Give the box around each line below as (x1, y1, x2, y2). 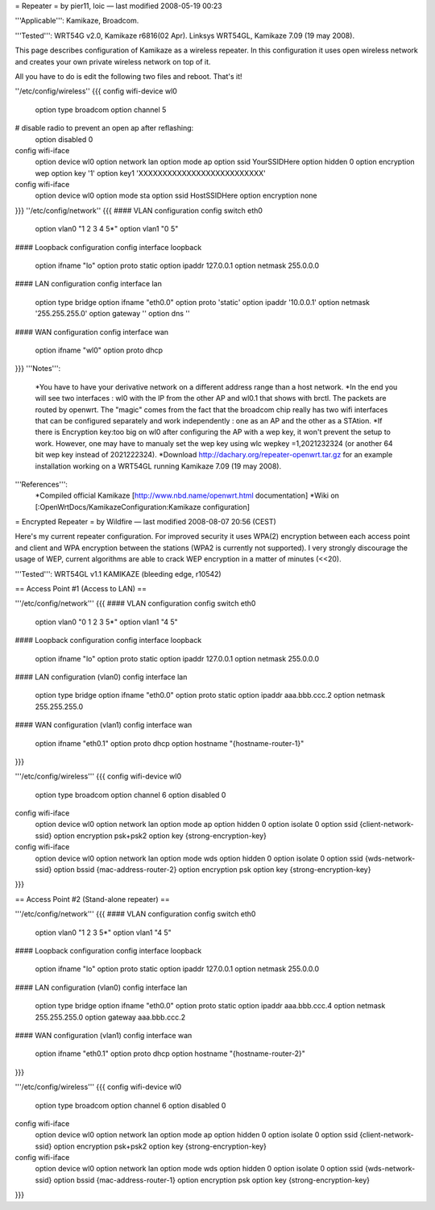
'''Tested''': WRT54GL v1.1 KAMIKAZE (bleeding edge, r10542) (14, 569, 222, 578)
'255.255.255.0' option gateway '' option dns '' (35, 309, 190, 319)
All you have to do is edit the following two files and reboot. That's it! (14, 71, 242, 81)
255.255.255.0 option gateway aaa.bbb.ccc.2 (35, 1012, 186, 1022)
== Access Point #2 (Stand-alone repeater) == (14, 894, 171, 903)
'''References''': (14, 479, 68, 489)
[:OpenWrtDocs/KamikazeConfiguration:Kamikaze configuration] (35, 502, 250, 511)
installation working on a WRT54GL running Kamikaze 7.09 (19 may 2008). (35, 461, 282, 471)
